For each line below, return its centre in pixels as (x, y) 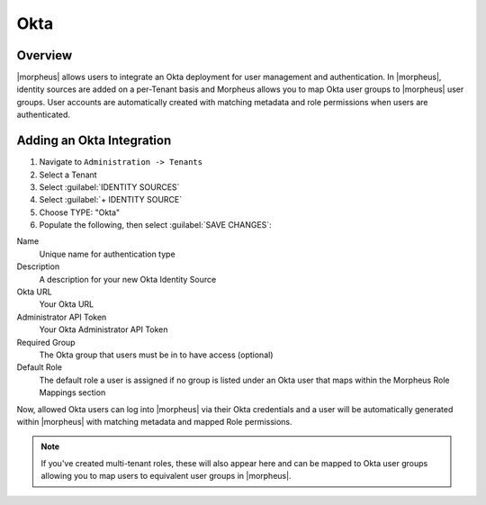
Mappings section (72, 392)
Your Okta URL (67, 304)
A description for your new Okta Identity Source (128, 279)
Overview (45, 55)
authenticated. (44, 115)
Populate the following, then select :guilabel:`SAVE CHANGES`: (155, 225)
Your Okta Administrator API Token (103, 329)
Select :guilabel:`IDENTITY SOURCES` (109, 187)
